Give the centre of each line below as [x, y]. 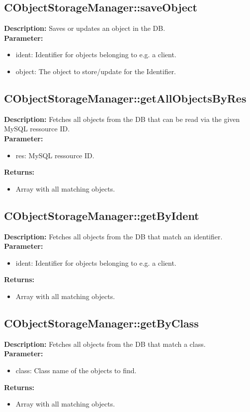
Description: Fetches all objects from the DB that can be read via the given [122, 119]
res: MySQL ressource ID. [55, 155]
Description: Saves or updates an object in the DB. [85, 28]
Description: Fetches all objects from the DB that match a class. [105, 344]
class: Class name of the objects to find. [76, 370]
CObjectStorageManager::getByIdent [102, 215]
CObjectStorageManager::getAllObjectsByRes [125, 98]
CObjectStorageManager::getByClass [101, 323]
